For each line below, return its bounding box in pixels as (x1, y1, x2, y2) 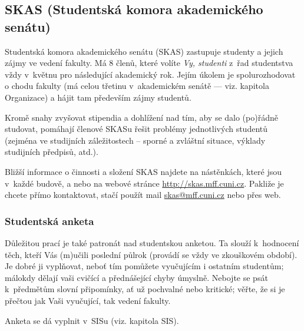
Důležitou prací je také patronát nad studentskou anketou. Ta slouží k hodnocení (5, 236, 299, 249)
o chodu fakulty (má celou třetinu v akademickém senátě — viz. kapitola (5, 80, 269, 92)
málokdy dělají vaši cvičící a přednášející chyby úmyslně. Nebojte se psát (5, 271, 268, 283)
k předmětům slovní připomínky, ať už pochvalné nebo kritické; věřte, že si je (5, 283, 285, 295)
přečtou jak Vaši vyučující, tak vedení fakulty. (5, 294, 171, 306)
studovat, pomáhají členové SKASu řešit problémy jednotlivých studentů (5, 123, 268, 135)
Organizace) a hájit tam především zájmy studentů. (5, 91, 191, 103)
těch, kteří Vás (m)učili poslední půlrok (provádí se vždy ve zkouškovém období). (5, 248, 298, 260)
